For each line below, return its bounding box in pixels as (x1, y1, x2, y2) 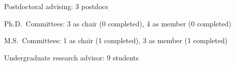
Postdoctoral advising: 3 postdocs (4, 1, 108, 11)
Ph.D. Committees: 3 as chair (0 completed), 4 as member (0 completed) (4, 18, 231, 28)
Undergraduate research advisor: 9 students (4, 52, 139, 62)
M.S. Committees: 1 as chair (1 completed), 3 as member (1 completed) (4, 35, 228, 46)
